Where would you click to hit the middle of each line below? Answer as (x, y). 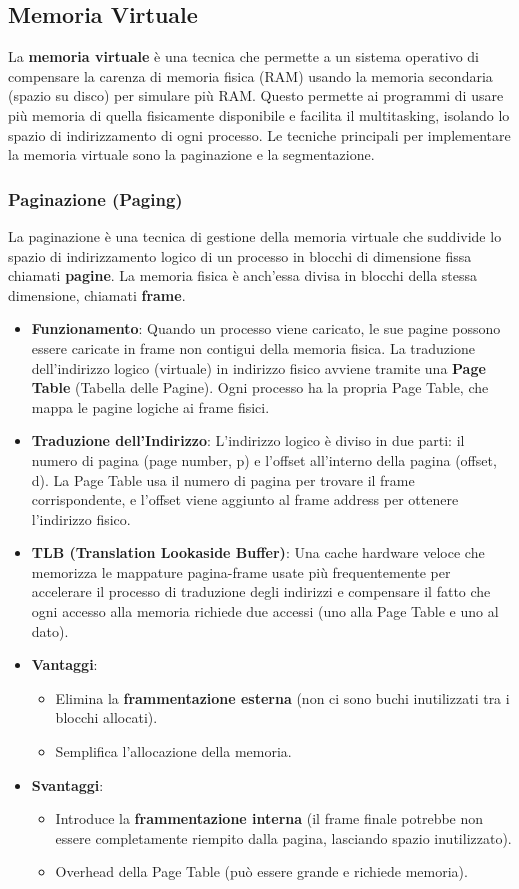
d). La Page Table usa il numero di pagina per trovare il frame (223, 479)
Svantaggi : (67, 784)
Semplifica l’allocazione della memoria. (173, 751)
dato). (50, 630)
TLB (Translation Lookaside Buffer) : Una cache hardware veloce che (258, 552)
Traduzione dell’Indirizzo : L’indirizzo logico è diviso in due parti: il (248, 440)
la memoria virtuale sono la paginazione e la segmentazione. (191, 154)
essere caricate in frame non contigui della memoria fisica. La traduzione (253, 347)
